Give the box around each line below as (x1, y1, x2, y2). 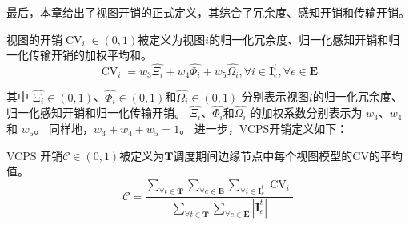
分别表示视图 (241, 88, 309, 105)
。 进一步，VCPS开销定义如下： (179, 120, 348, 137)
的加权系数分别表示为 (250, 104, 363, 121)
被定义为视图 (138, 30, 206, 47)
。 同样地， (34, 120, 94, 137)
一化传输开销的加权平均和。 (6, 46, 152, 63)
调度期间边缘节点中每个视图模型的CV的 (173, 147, 380, 163)
